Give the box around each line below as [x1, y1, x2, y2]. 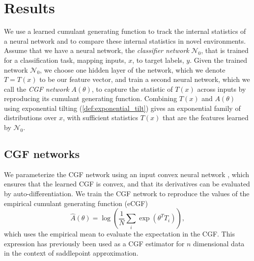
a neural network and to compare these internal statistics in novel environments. [4, 35, 246, 46]
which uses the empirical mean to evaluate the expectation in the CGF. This [4, 229, 235, 239]
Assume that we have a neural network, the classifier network [4, 45, 189, 55]
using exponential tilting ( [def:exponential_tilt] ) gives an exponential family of [4, 103, 241, 113]
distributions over [4, 112, 57, 123]
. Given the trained [190, 54, 248, 65]
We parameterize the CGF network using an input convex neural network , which [4, 169, 250, 179]
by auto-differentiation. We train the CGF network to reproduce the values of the [4, 188, 250, 199]
